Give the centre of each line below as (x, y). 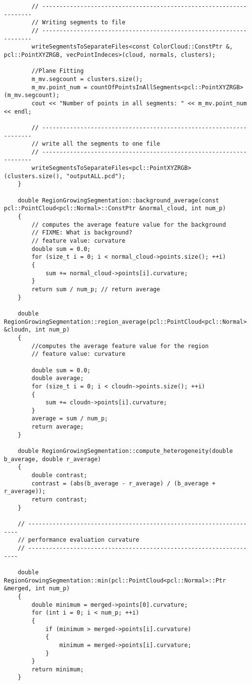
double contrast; (59, 475)
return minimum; (58, 669)
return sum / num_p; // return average (96, 289)
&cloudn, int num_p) (37, 330)
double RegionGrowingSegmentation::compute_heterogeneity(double (125, 451)
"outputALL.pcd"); (96, 176)
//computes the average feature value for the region (120, 346)
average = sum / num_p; (70, 419)
